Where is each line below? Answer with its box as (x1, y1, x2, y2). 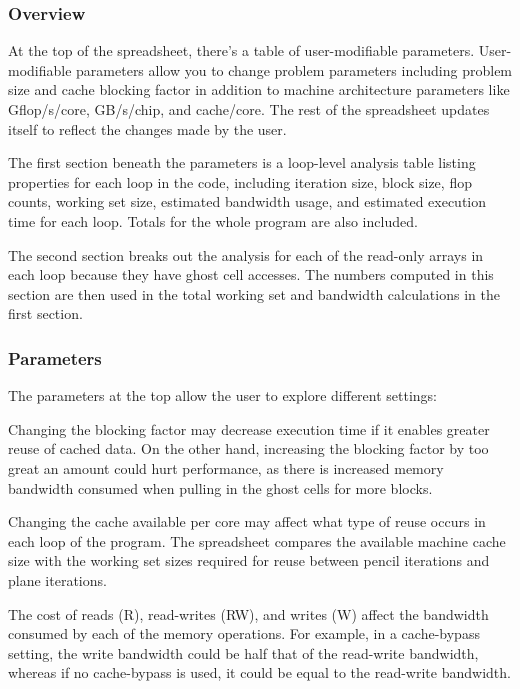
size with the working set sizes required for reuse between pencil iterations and (8, 550, 490, 571)
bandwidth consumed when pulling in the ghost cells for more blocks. (8, 477, 433, 498)
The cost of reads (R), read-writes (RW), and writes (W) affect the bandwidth (8, 603, 489, 624)
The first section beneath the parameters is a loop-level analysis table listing (8, 152, 476, 173)
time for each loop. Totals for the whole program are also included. (8, 210, 418, 231)
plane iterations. (8, 569, 107, 590)
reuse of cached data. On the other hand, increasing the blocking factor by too (8, 438, 489, 459)
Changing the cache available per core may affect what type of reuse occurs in (8, 511, 486, 532)
